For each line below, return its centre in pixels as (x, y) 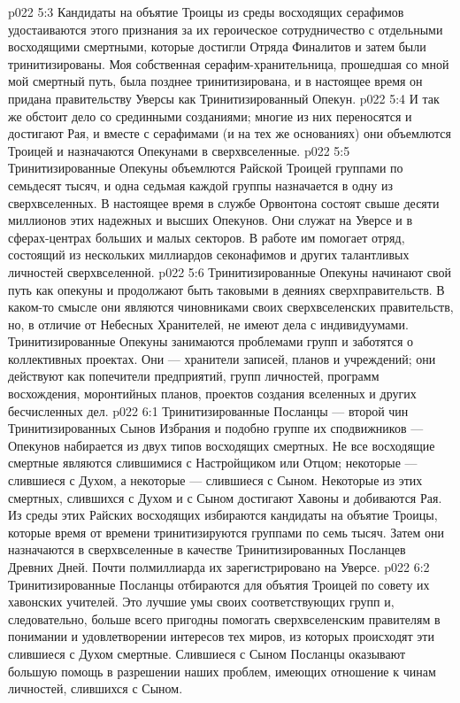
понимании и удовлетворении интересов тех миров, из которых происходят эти (221, 636)
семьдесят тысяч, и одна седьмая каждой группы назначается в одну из (200, 185)
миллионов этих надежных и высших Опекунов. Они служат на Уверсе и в (211, 220)
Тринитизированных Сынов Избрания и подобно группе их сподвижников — (216, 428)
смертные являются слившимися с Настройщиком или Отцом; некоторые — (213, 463)
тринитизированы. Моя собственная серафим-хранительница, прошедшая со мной (229, 63)
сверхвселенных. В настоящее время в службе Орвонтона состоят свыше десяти (224, 202)
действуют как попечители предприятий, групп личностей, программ (194, 376)
